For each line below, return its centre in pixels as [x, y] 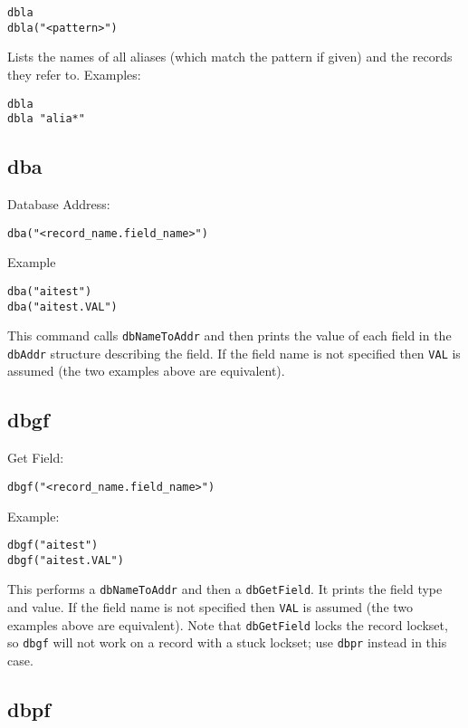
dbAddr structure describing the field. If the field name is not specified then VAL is [234, 353]
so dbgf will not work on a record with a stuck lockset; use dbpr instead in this [227, 642]
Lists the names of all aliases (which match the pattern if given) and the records [230, 57]
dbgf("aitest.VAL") [66, 560]
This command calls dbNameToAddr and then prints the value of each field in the [229, 335]
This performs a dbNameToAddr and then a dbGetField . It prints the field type [225, 589]
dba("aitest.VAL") [62, 307]
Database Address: [59, 204]
